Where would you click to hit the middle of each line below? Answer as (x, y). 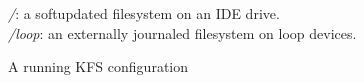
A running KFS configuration (98, 66)
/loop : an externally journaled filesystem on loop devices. (182, 32)
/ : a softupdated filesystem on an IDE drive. (144, 13)
